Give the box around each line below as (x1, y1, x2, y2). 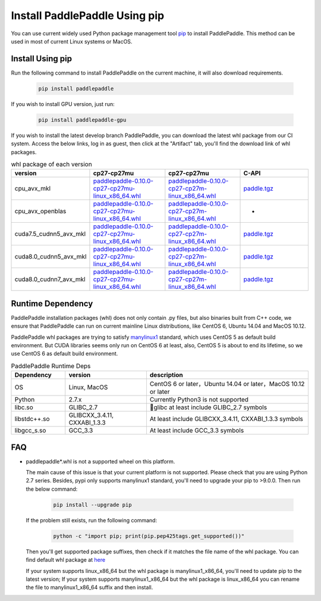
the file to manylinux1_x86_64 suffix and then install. (26, 584, 153, 591)
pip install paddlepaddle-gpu (38, 116, 127, 123)
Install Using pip (11, 54, 73, 64)
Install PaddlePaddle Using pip (11, 9, 165, 22)
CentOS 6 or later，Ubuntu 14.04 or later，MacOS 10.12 (149, 380, 305, 388)
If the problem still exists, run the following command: (26, 516, 158, 524)
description (149, 371, 184, 379)
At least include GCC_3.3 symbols (149, 426, 244, 435)
